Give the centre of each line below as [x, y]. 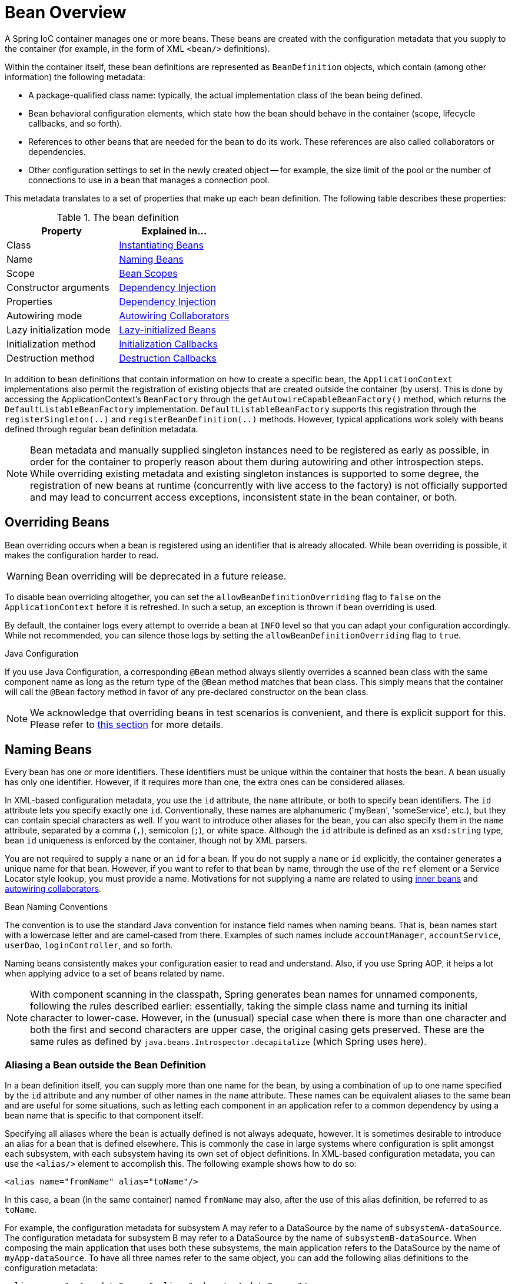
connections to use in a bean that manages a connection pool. [149, 180]
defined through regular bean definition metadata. [102, 429]
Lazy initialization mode [59, 330]
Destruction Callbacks [168, 358]
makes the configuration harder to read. [82, 555]
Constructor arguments [58, 287]
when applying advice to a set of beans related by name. [115, 974]
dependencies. [57, 151]
